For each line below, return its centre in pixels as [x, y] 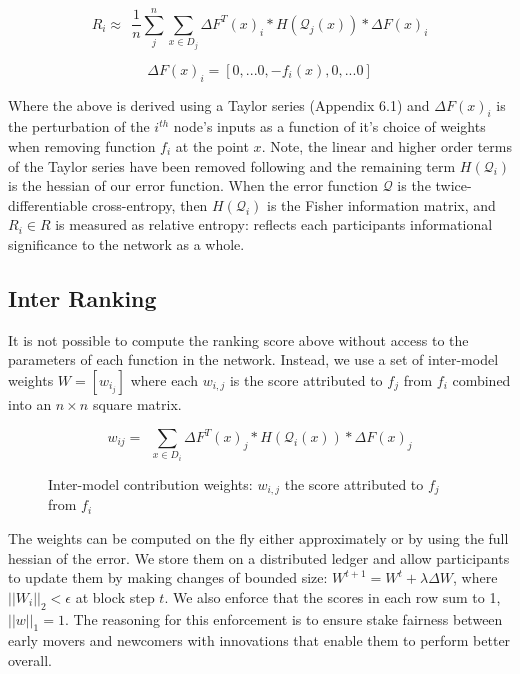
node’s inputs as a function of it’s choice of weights [329, 126]
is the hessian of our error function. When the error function [193, 185]
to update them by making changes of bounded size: [168, 577]
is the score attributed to [306, 379]
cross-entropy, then [150, 204]
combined [481, 379]
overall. [30, 659]
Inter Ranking [82, 297]
